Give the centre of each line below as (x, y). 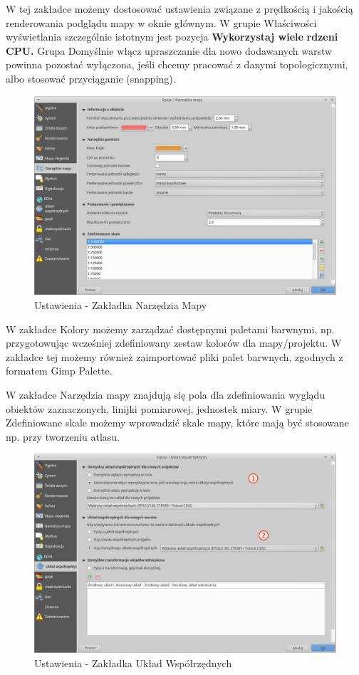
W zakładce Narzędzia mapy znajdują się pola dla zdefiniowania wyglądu (166, 395)
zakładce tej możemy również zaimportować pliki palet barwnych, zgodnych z (175, 356)
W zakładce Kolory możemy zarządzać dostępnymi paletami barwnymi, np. (170, 329)
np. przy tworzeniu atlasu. (63, 436)
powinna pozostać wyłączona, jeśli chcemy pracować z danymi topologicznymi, (177, 64)
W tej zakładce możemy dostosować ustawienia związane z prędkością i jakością (179, 9)
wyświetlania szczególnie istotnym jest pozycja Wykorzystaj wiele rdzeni (172, 37)
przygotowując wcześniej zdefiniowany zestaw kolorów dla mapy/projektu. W (174, 343)
